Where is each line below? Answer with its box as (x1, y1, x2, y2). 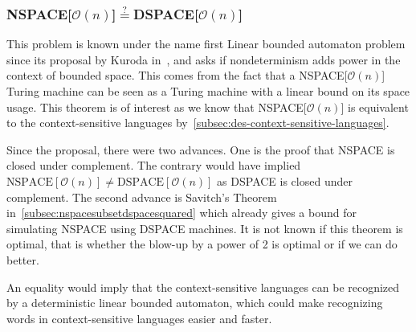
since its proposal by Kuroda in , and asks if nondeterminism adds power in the (6, 51, 401, 68)
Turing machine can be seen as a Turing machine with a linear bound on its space (6, 83, 410, 99)
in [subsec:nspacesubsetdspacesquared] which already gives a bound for (6, 204, 357, 221)
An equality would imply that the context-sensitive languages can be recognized (6, 278, 400, 295)
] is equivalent (341, 98, 409, 115)
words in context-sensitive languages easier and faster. (6, 309, 272, 326)
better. (6, 251, 39, 268)
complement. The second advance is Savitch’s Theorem (6, 188, 277, 205)
